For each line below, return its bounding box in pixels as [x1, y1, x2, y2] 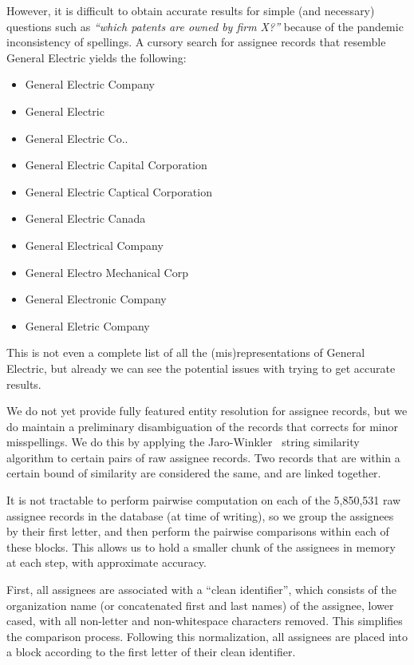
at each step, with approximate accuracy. [6, 554, 207, 571]
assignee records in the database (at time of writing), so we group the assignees [6, 507, 394, 524]
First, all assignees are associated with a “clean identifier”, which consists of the [6, 581, 397, 598]
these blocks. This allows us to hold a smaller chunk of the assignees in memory [6, 538, 396, 555]
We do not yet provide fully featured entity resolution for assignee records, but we [6, 402, 408, 419]
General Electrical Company [25, 236, 164, 253]
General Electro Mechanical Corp [25, 263, 188, 280]
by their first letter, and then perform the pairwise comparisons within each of [6, 523, 389, 540]
